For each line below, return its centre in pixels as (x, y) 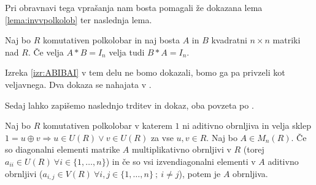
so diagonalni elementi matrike (63, 149)
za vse (162, 137)
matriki (287, 40)
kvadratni (229, 40)
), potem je (200, 173)
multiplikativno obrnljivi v (181, 149)
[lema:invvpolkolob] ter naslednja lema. (79, 19)
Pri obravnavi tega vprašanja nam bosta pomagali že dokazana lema (134, 7)
